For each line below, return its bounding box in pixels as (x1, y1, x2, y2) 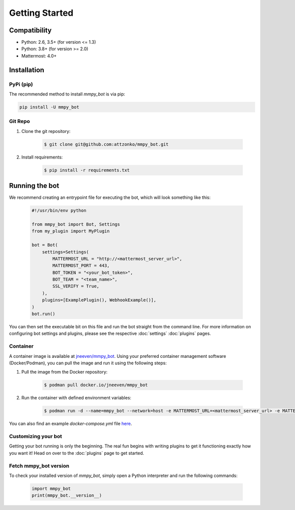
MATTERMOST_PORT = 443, (52, 263, 110, 268)
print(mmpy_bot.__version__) (31, 493, 102, 498)
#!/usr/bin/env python (31, 208, 87, 214)
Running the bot (9, 182, 59, 190)
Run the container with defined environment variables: (21, 395, 131, 401)
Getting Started (9, 7, 74, 18)
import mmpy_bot (31, 485, 71, 491)
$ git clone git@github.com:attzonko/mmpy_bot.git (44, 141, 169, 147)
